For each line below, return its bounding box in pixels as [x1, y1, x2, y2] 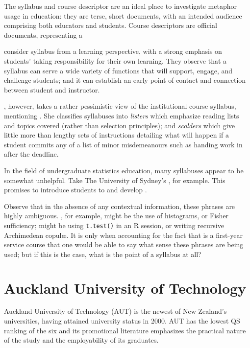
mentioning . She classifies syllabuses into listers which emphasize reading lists [4, 110, 239, 120]
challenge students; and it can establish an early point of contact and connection [4, 75, 246, 85]
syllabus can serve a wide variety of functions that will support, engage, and [4, 65, 233, 75]
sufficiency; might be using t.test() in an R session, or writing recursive [4, 220, 224, 230]
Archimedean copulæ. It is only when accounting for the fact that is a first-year [4, 230, 243, 240]
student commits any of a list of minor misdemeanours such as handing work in [4, 139, 243, 149]
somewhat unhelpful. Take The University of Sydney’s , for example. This [4, 175, 225, 185]
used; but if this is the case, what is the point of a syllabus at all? [4, 249, 201, 259]
